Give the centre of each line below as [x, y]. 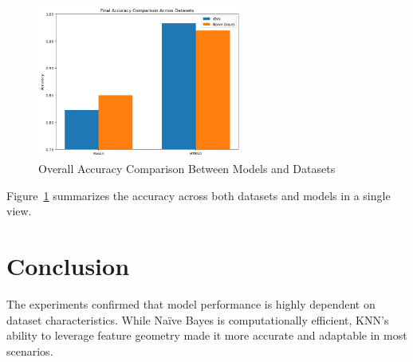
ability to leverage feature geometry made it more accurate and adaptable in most [207, 335]
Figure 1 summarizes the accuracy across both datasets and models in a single [199, 195]
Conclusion [68, 266]
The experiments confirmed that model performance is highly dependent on [191, 304]
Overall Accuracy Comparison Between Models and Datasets [187, 169]
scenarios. [30, 350]
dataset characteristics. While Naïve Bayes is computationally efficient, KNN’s [198, 319]
